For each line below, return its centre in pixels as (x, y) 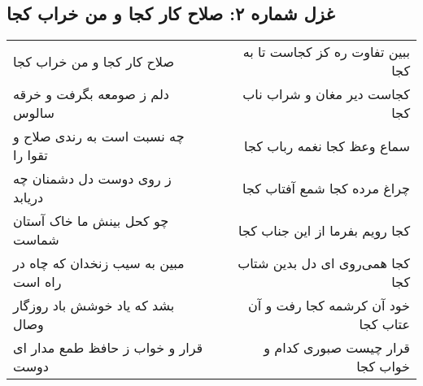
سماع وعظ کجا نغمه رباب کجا (327, 145)
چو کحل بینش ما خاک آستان (91, 221)
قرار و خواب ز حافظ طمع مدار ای (108, 348)
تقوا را (31, 155)
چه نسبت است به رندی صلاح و (99, 137)
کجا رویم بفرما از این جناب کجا (324, 230)
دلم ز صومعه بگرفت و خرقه (91, 94)
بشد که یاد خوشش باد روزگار (94, 306)
